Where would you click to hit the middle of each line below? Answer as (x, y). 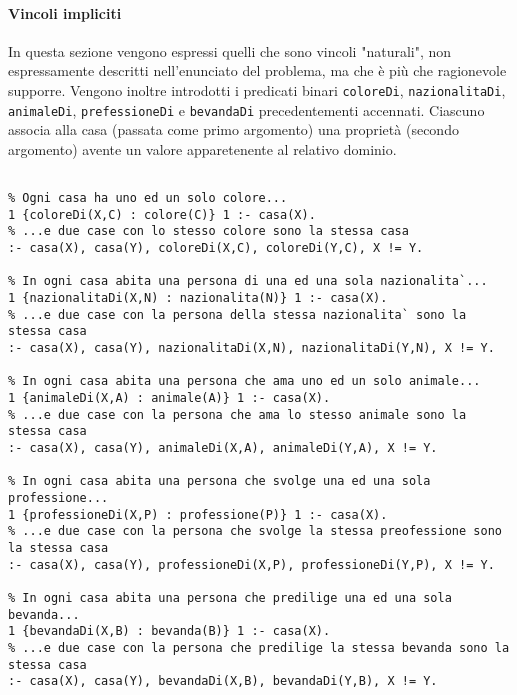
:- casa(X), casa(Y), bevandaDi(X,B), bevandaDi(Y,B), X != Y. (223, 681)
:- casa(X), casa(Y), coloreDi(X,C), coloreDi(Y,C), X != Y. (216, 248)
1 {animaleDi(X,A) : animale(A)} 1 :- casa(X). (169, 398)
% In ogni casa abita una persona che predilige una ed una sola (230, 597)
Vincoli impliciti (65, 12)
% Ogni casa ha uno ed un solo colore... (148, 198)
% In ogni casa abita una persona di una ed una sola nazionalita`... (248, 281)
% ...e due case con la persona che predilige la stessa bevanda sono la (259, 647)
